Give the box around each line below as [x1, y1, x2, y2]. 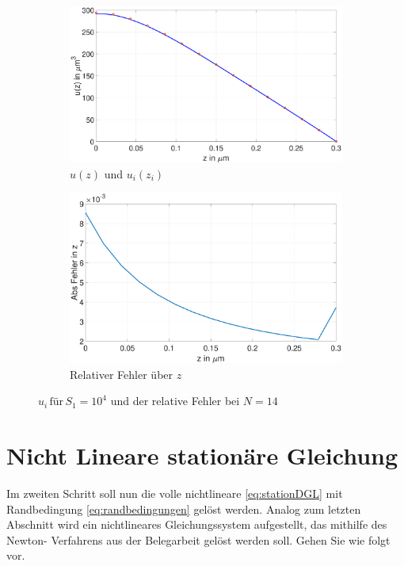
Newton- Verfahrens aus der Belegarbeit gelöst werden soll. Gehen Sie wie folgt [6, 531, 391, 548]
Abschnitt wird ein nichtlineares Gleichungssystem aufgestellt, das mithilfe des [6, 516, 387, 533]
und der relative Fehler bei [110, 392, 240, 409]
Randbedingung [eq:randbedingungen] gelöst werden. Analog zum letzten [6, 500, 361, 517]
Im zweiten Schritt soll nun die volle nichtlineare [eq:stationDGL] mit [6, 484, 343, 501]
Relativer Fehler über [70, 365, 173, 382]
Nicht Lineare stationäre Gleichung [6, 439, 398, 471]
